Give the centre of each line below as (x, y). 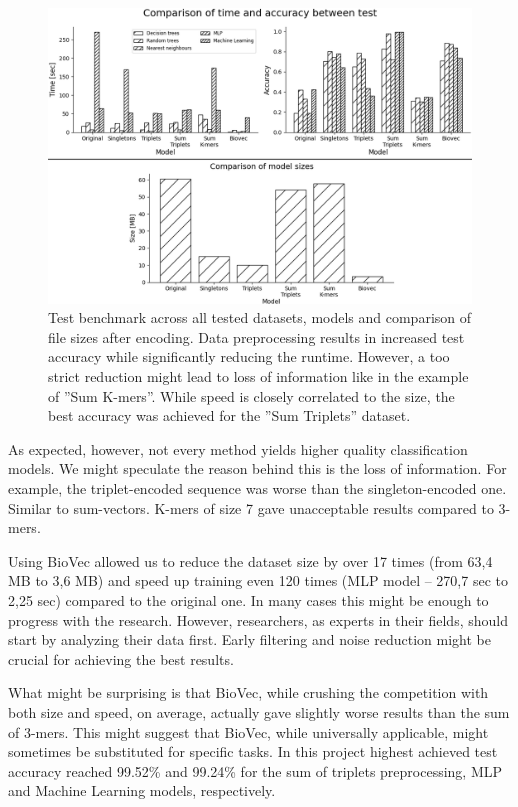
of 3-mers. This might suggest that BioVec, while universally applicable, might (248, 731)
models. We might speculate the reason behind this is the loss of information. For (257, 468)
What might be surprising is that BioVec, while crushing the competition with (248, 692)
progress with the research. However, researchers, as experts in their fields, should (258, 619)
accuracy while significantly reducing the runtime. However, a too (249, 356)
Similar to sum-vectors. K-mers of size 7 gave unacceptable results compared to (251, 507)
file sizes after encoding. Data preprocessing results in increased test (256, 336)
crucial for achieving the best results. (121, 658)
